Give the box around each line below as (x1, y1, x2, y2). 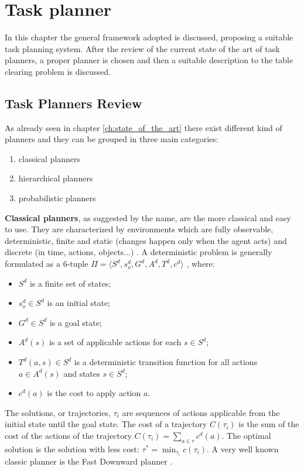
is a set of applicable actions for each (49, 336, 182, 348)
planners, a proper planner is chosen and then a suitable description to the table (5, 54, 293, 66)
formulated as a (5, 257, 61, 270)
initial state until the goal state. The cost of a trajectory (5, 418, 207, 430)
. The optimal (221, 429, 271, 441)
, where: (186, 257, 215, 270)
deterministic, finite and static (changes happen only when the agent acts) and (5, 234, 287, 246)
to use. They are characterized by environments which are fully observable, (5, 223, 274, 235)
